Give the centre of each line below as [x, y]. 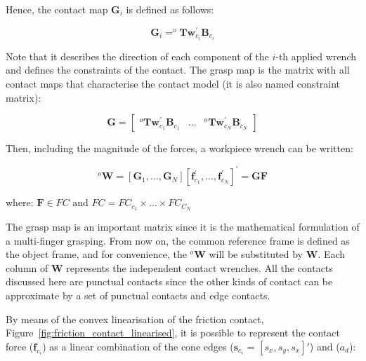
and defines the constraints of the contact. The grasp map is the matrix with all [178, 70]
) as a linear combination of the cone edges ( [138, 346]
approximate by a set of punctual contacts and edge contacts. [138, 295]
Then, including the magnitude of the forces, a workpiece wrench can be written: [179, 148]
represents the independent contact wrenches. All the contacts [200, 267]
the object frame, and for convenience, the [96, 254]
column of [27, 267]
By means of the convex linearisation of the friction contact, [135, 319]
